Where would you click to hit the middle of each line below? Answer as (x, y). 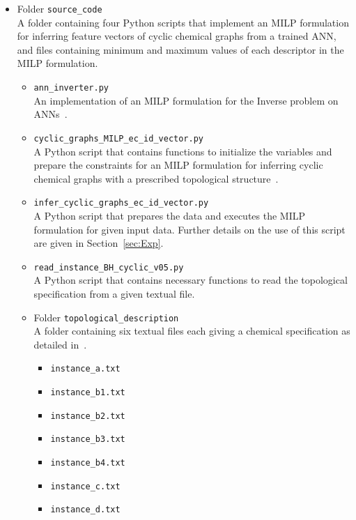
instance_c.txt (85, 486)
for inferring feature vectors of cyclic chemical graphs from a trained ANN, (177, 36)
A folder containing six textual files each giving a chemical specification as (192, 331)
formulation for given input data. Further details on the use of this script (189, 229)
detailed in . (60, 344)
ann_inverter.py (71, 88)
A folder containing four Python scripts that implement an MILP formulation (183, 22)
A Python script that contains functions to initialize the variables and (183, 151)
